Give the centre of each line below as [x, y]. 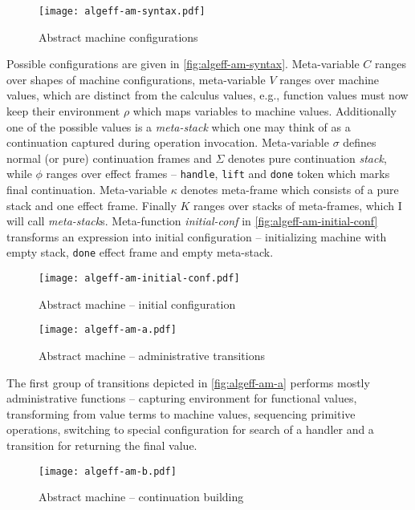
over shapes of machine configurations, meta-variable [136, 79]
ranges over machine [330, 79]
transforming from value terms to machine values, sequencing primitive [181, 413]
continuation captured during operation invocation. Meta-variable [168, 142]
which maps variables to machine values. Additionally [264, 111]
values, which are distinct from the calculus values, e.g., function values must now [207, 95]
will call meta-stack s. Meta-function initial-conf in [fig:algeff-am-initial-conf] [192, 221]
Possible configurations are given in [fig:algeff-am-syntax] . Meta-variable [183, 64]
